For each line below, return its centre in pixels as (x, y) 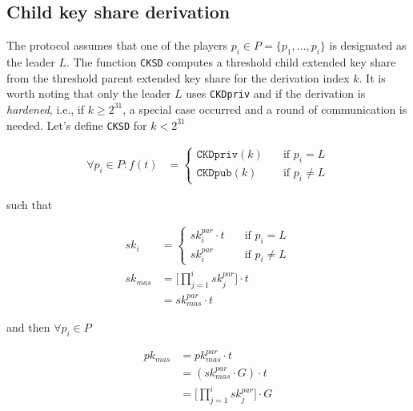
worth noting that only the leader (89, 93)
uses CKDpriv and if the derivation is (276, 93)
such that (30, 205)
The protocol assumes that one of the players (117, 45)
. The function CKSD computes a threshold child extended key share (231, 62)
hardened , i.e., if (46, 109)
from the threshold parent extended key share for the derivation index (178, 77)
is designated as (368, 45)
